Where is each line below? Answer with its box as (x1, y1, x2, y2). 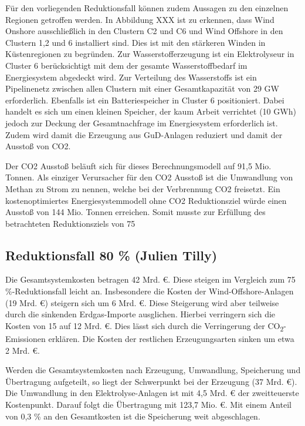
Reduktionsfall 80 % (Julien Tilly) (5, 246, 218, 264)
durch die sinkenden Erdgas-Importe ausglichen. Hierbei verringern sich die (5, 308, 276, 320)
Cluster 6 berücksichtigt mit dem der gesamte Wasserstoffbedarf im (5, 59, 248, 71)
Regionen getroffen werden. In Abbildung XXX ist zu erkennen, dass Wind (5, 13, 274, 25)
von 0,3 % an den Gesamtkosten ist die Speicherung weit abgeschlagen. (5, 410, 260, 422)
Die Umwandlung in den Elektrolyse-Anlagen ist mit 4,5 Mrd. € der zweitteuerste (5, 387, 299, 399)
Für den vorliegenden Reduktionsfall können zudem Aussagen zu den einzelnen (5, 2, 289, 14)
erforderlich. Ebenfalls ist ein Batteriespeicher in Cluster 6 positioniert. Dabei (5, 93, 284, 106)
